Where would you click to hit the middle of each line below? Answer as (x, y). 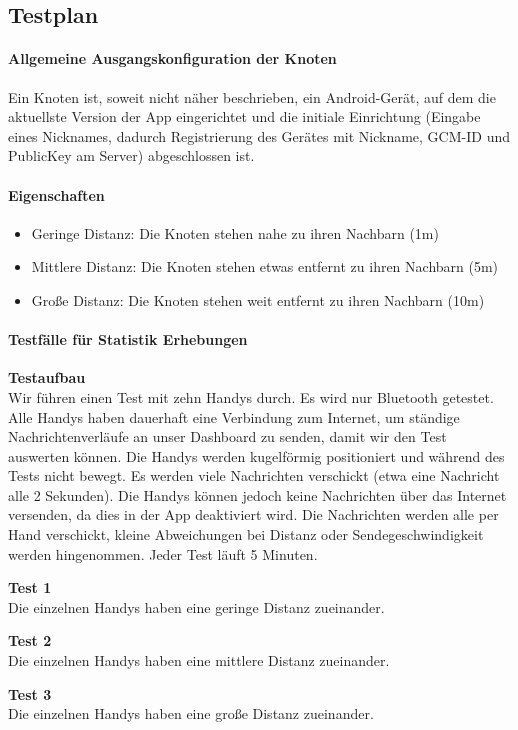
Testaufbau (47, 377)
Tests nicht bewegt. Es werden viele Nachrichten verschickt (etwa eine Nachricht (254, 475)
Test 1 (30, 587)
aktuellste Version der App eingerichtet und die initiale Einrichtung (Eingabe (244, 116)
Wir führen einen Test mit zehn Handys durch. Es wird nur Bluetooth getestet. (251, 396)
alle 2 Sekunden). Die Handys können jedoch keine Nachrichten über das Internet (257, 494)
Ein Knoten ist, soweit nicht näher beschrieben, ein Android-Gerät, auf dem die (252, 96)
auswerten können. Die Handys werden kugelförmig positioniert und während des (256, 455)
